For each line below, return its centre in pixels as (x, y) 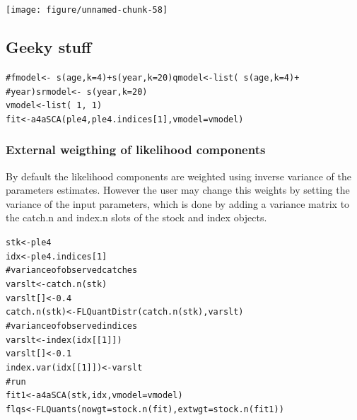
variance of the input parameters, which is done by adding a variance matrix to (178, 203)
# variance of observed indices (72, 326)
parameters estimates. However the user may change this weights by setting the (178, 190)
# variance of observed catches (72, 270)
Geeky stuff (49, 47)
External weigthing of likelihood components (136, 150)
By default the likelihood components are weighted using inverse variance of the (178, 176)
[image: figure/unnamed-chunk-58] (87, 10)
